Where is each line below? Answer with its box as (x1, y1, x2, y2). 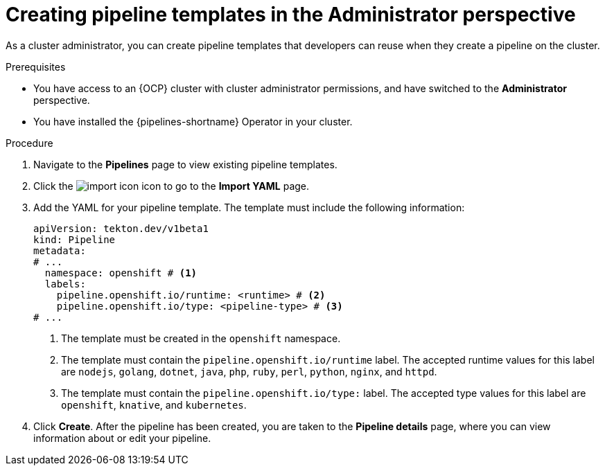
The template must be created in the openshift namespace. (61, 332, 341, 344)
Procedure (6, 136, 53, 149)
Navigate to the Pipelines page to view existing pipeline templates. (33, 158, 337, 170)
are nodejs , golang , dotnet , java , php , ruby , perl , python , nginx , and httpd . (61, 365, 437, 377)
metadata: (33, 245, 86, 256)
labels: (44, 278, 86, 290)
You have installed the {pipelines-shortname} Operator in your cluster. (33, 115, 353, 127)
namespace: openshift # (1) (44, 267, 198, 278)
